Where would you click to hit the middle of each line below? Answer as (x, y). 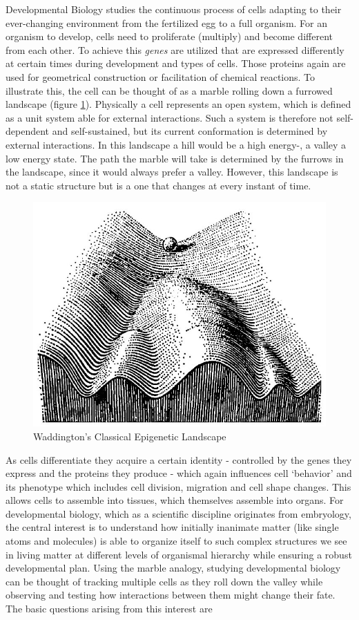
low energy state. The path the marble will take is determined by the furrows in (175, 158)
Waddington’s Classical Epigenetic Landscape (130, 436)
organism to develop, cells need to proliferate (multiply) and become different (169, 36)
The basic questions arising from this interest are (109, 609)
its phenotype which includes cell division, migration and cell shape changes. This (178, 486)
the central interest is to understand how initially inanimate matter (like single (172, 527)
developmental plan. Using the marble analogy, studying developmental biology (173, 568)
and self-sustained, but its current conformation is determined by (190, 131)
